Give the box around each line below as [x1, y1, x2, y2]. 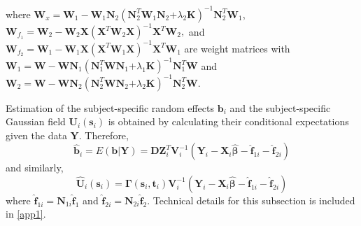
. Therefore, [78, 127, 129, 142]
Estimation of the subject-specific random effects [6, 100, 215, 115]
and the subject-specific [229, 100, 331, 115]
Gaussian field [6, 114, 66, 129]
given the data [6, 127, 67, 142]
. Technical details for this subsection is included [147, 192, 355, 207]
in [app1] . [6, 206, 46, 221]
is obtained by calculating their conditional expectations [108, 114, 349, 129]
